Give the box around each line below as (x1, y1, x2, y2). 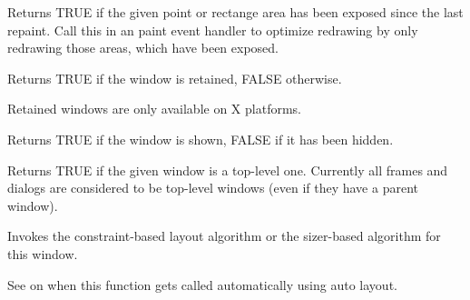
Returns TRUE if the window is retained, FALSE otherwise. (7, 68, 342, 87)
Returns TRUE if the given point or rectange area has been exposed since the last (7, 3, 464, 21)
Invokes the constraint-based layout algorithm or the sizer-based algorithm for (7, 226, 441, 245)
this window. (7, 244, 78, 263)
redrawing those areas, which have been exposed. (7, 38, 279, 57)
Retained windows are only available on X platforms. (7, 99, 301, 118)
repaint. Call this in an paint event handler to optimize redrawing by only (7, 20, 418, 39)
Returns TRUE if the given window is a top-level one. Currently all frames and (7, 160, 448, 179)
